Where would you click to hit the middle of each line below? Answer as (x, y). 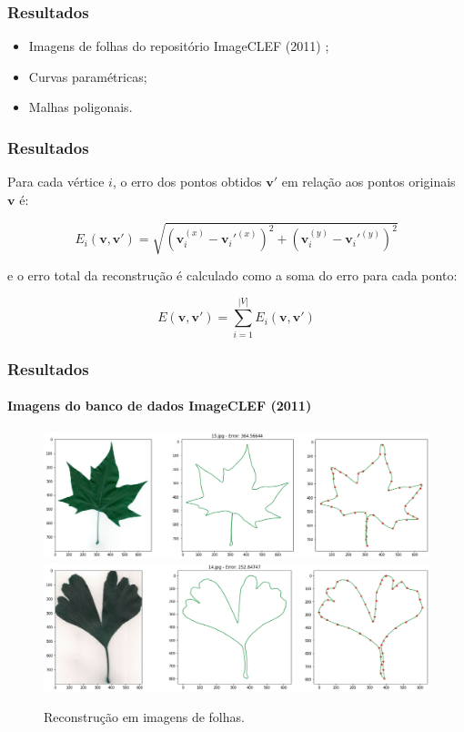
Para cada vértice (56, 182)
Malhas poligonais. (81, 107)
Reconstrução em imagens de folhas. (144, 717)
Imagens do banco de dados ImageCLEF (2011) (160, 406)
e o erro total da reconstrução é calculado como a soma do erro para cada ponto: (232, 274)
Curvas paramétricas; (88, 76)
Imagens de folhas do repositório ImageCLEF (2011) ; (179, 46)
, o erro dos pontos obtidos (187, 182)
